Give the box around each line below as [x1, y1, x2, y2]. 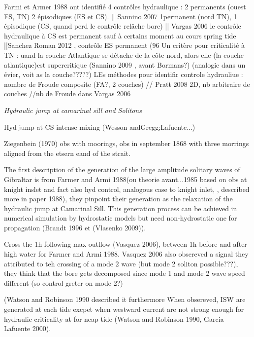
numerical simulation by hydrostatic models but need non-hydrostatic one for [4, 213, 237, 223]
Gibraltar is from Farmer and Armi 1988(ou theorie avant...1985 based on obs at [4, 174, 247, 184]
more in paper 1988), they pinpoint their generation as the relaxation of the [4, 193, 233, 204]
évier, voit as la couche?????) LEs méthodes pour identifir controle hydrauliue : [4, 69, 243, 79]
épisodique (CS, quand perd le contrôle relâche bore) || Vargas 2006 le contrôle [4, 21, 241, 31]
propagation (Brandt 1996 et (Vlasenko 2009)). [4, 222, 146, 232]
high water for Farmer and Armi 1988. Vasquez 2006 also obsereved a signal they [4, 249, 249, 259]
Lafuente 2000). [4, 323, 51, 334]
